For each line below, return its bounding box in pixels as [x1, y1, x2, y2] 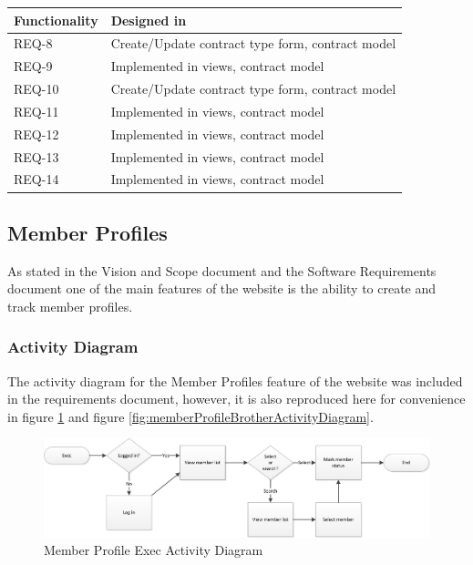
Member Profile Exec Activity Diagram [44, 540, 263, 560]
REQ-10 [14, 79, 59, 98]
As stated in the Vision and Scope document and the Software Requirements [7, 261, 437, 280]
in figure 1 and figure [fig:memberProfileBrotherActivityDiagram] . [7, 406, 374, 426]
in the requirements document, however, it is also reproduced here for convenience [7, 389, 466, 408]
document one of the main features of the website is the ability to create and [7, 279, 437, 298]
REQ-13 [14, 147, 59, 166]
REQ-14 [14, 169, 59, 189]
